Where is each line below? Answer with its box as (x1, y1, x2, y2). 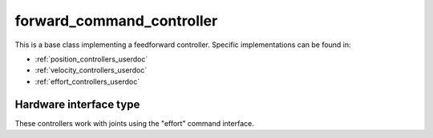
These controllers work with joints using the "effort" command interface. (14, 118, 254, 128)
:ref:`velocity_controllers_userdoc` (34, 65, 148, 75)
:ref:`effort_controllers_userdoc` (34, 77, 140, 86)
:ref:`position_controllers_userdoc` (34, 54, 148, 64)
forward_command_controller (14, 12, 218, 30)
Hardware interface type (14, 97, 140, 111)
